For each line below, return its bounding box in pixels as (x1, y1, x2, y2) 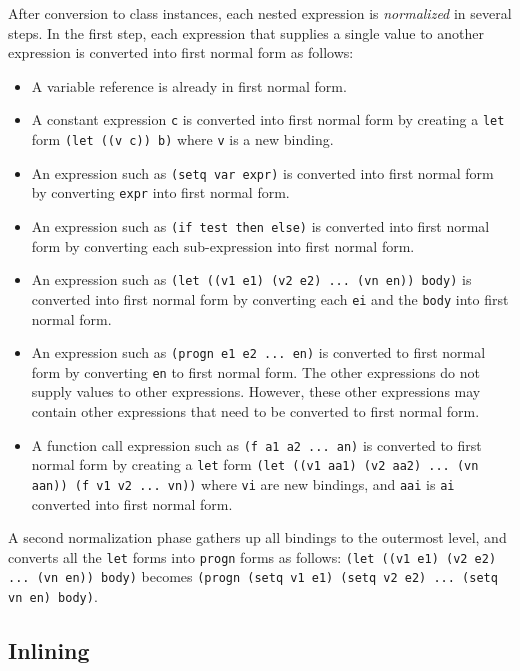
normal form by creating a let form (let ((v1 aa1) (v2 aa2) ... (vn (31, 454, 479, 475)
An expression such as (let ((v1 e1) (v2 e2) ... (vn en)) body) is (31, 269, 472, 290)
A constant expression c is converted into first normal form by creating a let (31, 109, 505, 130)
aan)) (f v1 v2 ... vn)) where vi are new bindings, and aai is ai (31, 473, 455, 494)
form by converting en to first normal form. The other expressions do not (31, 361, 480, 382)
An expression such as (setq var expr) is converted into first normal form (31, 162, 494, 183)
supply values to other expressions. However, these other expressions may (31, 381, 481, 402)
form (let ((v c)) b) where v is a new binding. (31, 129, 334, 150)
